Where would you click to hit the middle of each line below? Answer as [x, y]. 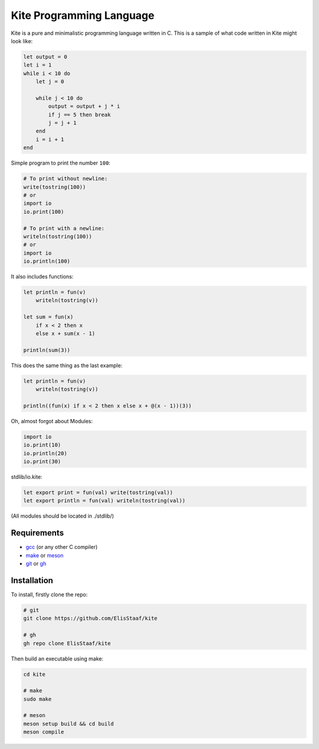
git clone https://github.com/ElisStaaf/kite [90, 619]
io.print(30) [42, 462]
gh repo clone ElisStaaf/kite [67, 643]
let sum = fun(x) [48, 317]
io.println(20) [45, 453]
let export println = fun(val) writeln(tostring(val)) [104, 501]
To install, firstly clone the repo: [49, 595]
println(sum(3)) [47, 350]
